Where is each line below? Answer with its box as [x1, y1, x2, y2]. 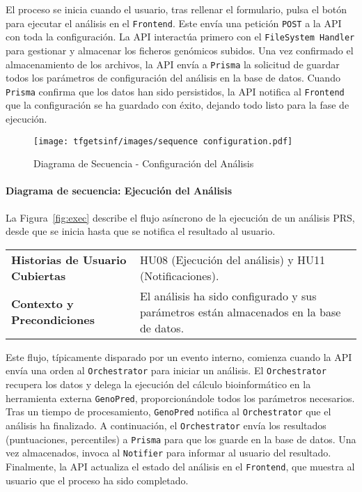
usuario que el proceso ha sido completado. [6, 472, 189, 487]
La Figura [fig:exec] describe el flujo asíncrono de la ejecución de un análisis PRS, [6, 210, 355, 224]
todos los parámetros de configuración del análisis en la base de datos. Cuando [6, 70, 340, 85]
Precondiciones [11, 312, 95, 328]
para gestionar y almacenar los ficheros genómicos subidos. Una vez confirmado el [6, 43, 354, 57]
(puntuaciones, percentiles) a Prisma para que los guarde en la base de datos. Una [6, 431, 356, 446]
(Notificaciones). [139, 267, 219, 284]
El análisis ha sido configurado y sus [139, 287, 317, 304]
